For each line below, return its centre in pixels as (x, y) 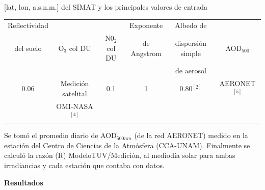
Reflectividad (28, 25)
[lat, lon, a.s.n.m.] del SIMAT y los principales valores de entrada (106, 7)
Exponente (146, 25)
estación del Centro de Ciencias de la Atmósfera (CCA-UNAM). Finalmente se (127, 145)
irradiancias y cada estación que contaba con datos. (84, 165)
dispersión (191, 43)
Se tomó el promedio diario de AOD (60, 135)
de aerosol (191, 71)
